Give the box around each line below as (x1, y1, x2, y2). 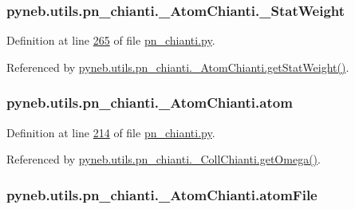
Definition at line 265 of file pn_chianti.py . (6, 32, 215, 49)
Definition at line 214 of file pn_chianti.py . (6, 124, 215, 140)
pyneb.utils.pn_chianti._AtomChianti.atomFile (6, 184, 318, 204)
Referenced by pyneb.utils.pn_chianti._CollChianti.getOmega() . (6, 151, 321, 168)
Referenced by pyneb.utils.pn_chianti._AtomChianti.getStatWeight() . (6, 58, 349, 75)
